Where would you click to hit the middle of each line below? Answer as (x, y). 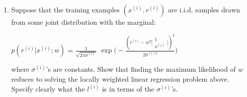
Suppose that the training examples (65, 9)
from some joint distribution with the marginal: (83, 22)
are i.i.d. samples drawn (204, 9)
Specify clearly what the (48, 89)
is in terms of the (128, 89)
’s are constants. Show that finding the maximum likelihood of (141, 69)
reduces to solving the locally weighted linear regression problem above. (120, 79)
